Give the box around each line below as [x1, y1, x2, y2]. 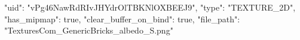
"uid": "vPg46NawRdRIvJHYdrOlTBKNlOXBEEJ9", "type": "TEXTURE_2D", [4, 1, 296, 13]
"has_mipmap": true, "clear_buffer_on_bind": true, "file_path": [4, 12, 240, 25]
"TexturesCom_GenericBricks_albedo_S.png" [4, 24, 173, 36]
